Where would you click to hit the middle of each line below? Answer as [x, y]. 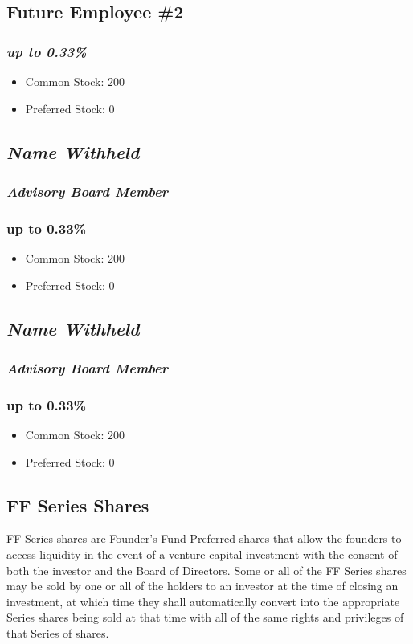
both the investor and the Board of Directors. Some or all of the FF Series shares [206, 570]
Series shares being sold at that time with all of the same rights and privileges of [205, 617]
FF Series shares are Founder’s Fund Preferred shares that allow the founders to [204, 538]
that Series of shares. [58, 633]
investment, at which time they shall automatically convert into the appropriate [203, 601]
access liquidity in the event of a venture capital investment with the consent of [202, 554]
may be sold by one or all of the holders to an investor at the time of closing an [202, 586]
